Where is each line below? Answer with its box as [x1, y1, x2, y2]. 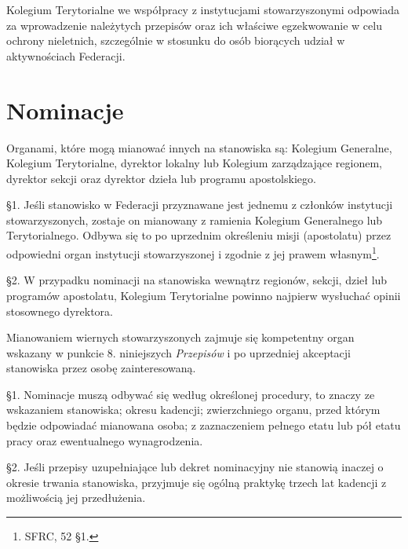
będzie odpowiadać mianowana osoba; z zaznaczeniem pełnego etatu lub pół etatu [6, 417, 401, 434]
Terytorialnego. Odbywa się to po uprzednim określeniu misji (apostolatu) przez [6, 227, 392, 243]
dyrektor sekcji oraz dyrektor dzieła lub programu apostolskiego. [6, 170, 316, 186]
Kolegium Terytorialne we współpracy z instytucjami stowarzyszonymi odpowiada [6, 2, 399, 17]
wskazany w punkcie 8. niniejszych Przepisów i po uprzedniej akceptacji [6, 344, 352, 361]
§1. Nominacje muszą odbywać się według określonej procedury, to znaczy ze [6, 386, 375, 402]
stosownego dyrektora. [6, 302, 113, 319]
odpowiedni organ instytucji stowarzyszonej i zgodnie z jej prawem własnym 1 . [6, 243, 380, 262]
